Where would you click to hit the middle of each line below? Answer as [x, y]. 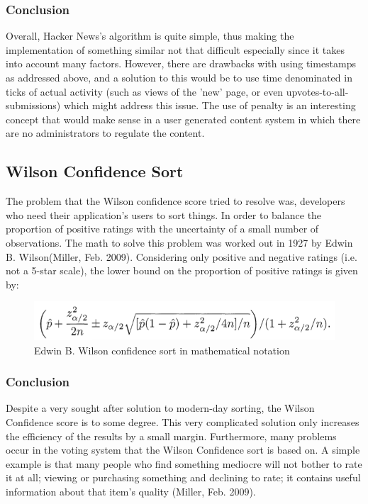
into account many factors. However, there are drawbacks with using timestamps [181, 63]
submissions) [33, 105]
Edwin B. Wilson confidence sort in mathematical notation [162, 350]
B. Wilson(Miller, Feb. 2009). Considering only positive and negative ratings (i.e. [182, 256]
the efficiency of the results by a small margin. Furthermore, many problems [171, 436]
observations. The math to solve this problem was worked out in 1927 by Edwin [179, 242]
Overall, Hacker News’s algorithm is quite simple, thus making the [150, 36]
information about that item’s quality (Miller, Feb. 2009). [131, 491]
